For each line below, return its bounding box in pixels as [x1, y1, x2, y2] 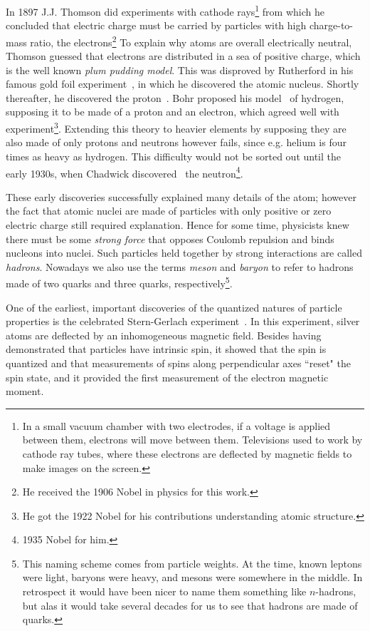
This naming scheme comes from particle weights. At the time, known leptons [22, 555, 362, 570]
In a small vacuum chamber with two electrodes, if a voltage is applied [22, 418, 331, 433]
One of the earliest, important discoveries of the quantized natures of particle [6, 299, 342, 314]
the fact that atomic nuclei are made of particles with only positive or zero [6, 203, 332, 218]
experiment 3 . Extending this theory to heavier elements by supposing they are [6, 119, 347, 135]
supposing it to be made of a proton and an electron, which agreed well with [6, 104, 339, 119]
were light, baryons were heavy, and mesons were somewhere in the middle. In [22, 570, 363, 585]
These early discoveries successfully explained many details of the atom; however [6, 189, 356, 204]
